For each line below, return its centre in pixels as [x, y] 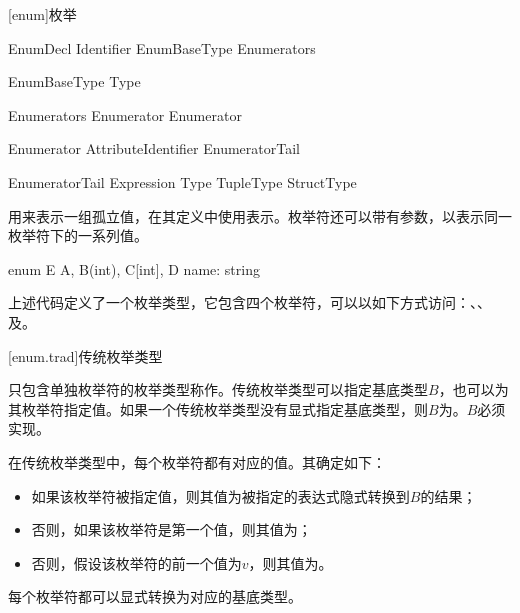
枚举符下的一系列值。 [78, 235]
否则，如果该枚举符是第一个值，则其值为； [171, 529]
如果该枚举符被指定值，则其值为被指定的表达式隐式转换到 [220, 495]
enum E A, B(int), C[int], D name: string [134, 268]
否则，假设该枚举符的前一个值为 [136, 562]
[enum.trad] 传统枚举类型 [85, 355]
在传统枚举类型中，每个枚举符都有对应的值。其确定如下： [197, 461]
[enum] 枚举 [42, 14]
